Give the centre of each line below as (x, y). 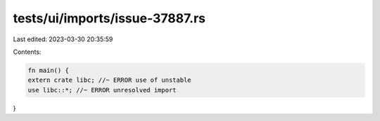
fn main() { (49, 70)
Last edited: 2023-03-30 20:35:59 (63, 39)
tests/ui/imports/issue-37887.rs (109, 18)
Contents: (27, 52)
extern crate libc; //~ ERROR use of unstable (109, 80)
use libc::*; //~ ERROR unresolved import (102, 90)
